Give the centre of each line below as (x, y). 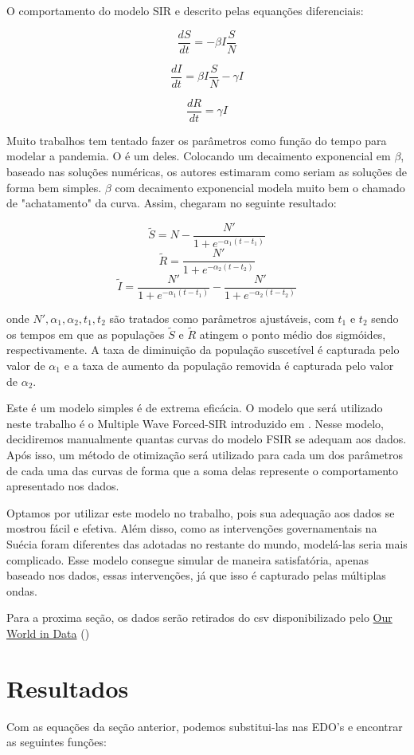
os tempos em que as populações (86, 334)
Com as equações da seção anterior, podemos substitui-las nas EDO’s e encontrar (205, 726)
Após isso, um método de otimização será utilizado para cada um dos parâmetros (205, 454)
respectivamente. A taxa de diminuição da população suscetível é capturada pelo (203, 350)
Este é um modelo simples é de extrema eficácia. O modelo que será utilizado (195, 408)
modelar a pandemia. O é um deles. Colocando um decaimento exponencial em (199, 156)
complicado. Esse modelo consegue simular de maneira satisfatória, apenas (188, 559)
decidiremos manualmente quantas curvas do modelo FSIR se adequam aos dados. (207, 439)
